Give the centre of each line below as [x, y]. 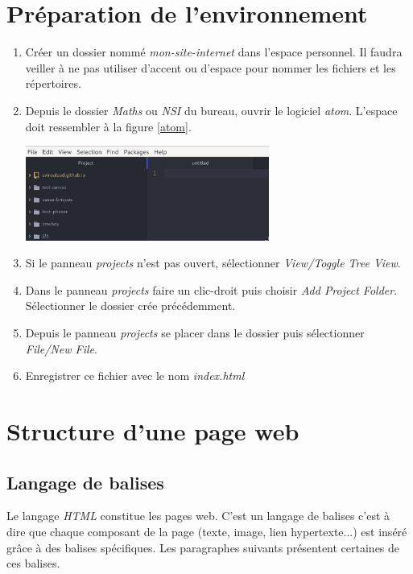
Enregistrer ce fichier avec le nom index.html [135, 376]
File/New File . [61, 348]
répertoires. [53, 83]
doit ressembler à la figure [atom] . [108, 126]
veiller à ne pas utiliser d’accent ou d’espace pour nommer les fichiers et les [211, 67]
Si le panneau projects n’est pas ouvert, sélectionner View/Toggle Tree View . [213, 263]
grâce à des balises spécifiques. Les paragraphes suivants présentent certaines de [203, 547]
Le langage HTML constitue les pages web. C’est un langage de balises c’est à [198, 516]
